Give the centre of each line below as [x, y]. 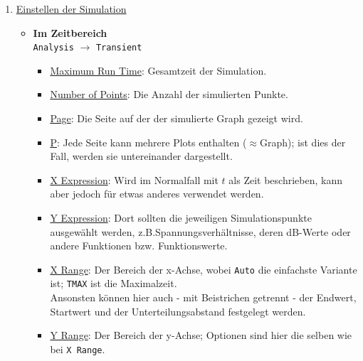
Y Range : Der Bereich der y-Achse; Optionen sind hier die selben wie [201, 335]
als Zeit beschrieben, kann [285, 179]
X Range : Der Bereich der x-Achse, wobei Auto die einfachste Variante [204, 269]
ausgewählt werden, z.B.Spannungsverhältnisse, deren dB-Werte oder [200, 231]
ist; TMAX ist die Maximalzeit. [114, 283]
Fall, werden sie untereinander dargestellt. [141, 156]
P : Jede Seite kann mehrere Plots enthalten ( [148, 142]
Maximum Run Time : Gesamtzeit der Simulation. [158, 70]
